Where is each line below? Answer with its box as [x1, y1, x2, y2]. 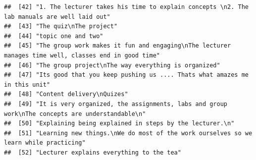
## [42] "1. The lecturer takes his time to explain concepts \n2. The [4, 3, 249, 10]
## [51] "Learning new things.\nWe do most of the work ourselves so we [4, 129, 253, 137]
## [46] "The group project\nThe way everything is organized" [4, 61, 220, 69]
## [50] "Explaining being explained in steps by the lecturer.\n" [4, 120, 235, 127]
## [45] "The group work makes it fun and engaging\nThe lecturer [4, 42, 231, 50]
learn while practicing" [4, 139, 86, 147]
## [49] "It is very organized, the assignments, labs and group [4, 100, 228, 107]
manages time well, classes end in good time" [4, 52, 160, 59]
